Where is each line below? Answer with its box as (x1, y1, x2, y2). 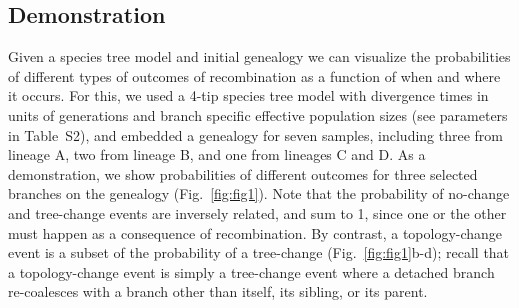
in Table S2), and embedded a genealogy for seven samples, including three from (8, 124, 504, 145)
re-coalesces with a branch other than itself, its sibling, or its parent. (8, 281, 428, 302)
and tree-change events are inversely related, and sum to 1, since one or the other (8, 202, 507, 223)
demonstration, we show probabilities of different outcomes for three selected (8, 163, 478, 184)
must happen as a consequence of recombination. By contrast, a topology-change (8, 222, 503, 243)
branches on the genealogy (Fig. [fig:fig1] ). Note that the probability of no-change (8, 183, 510, 204)
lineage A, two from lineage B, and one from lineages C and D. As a (8, 144, 426, 165)
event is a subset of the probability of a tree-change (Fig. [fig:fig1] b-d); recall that (8, 242, 510, 263)
